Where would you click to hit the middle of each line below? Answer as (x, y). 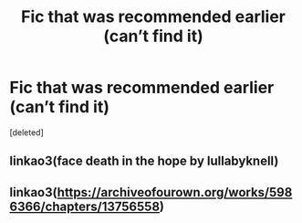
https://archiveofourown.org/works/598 (175, 192)
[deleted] (26, 132)
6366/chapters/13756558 (85, 206)
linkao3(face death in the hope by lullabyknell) (144, 161)
